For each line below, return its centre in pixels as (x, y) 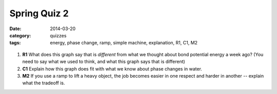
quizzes (58, 35)
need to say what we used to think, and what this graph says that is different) (104, 62)
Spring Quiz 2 (39, 13)
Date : (15, 29)
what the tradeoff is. (44, 83)
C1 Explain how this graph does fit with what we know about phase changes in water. (112, 68)
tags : (15, 43)
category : (20, 35)
